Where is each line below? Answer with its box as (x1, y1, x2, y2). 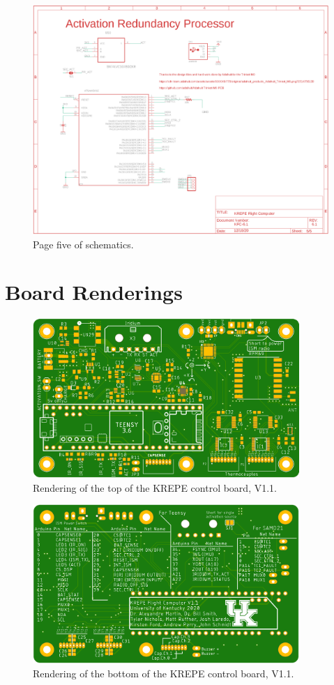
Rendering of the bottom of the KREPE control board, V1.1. (33, 665, 294, 680)
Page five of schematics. (33, 236, 134, 251)
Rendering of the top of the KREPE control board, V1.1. (33, 480, 277, 495)
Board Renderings (5, 278, 183, 306)
